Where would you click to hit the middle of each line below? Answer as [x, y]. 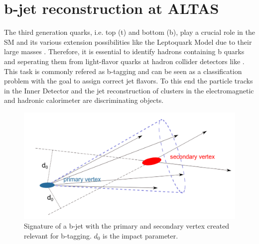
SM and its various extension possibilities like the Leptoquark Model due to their [128, 41]
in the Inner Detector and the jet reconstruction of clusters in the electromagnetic [129, 90]
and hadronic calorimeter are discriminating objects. [84, 100]
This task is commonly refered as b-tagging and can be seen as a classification [123, 71]
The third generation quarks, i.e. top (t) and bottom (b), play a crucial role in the [129, 32]
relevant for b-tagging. [58, 235]
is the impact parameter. [140, 235]
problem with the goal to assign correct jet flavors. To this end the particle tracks [129, 81]
